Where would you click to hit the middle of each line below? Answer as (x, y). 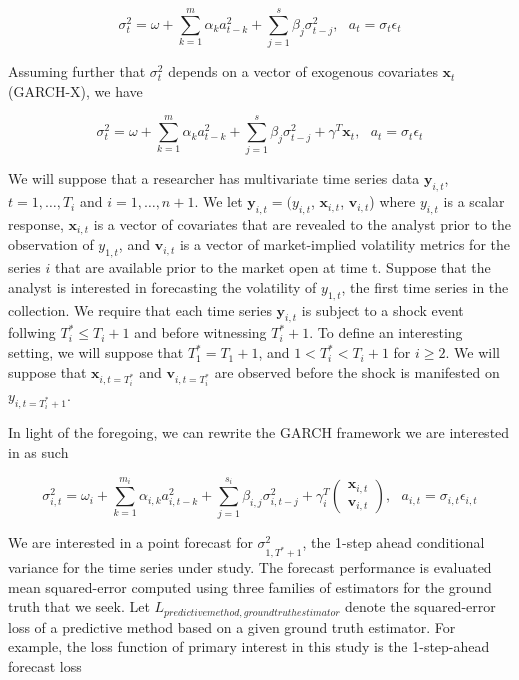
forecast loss (45, 665)
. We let (218, 201)
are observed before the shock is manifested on (357, 371)
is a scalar (474, 201)
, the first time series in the (425, 286)
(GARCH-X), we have (75, 90)
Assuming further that (77, 71)
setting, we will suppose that (96, 352)
